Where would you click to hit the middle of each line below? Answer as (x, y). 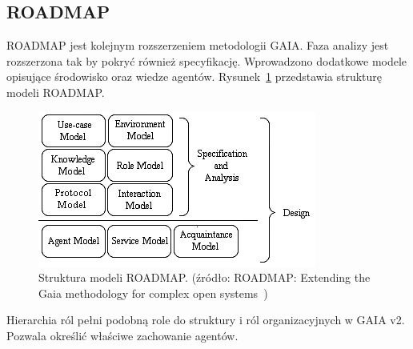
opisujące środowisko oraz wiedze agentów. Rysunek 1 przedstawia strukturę (194, 76)
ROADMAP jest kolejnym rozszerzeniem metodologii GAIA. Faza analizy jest (198, 45)
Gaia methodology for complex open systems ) (153, 293)
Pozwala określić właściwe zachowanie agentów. (122, 335)
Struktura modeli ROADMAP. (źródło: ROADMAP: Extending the (204, 277)
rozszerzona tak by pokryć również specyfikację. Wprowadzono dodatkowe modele (207, 60)
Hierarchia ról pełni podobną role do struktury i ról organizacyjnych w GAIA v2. (206, 320)
